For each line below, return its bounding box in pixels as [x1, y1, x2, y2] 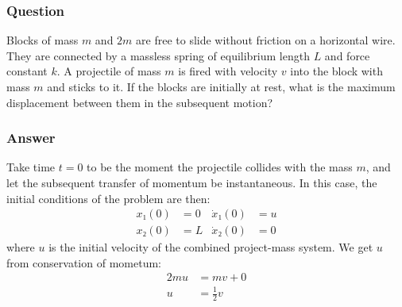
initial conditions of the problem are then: [6, 190, 211, 206]
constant [6, 63, 48, 79]
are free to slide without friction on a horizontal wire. [136, 32, 396, 48]
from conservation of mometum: [6, 254, 161, 271]
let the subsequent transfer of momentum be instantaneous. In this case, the [6, 175, 377, 190]
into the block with [290, 63, 383, 79]
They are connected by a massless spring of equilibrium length [6, 47, 310, 63]
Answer [6, 128, 56, 148]
